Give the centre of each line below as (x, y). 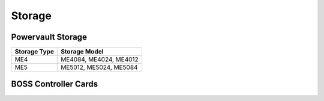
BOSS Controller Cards (55, 84)
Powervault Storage (49, 37)
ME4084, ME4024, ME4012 (100, 60)
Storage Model (82, 52)
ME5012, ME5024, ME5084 (99, 67)
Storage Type (34, 52)
